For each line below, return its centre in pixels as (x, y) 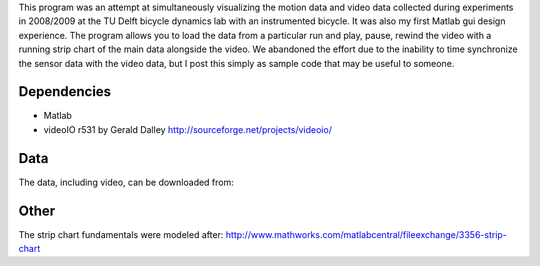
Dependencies (65, 91)
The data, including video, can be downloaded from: (126, 182)
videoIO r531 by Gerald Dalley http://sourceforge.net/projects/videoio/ (187, 129)
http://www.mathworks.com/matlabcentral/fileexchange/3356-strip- (366, 234)
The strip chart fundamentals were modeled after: (121, 234)
